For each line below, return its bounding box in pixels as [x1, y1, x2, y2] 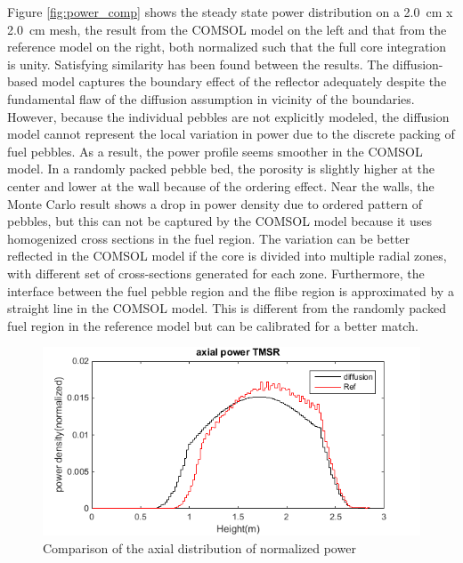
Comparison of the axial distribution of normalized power [43, 538, 356, 557]
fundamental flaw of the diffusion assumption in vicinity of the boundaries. [7, 89, 415, 108]
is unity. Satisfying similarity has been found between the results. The [7, 54, 389, 73]
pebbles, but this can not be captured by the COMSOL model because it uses [7, 212, 433, 230]
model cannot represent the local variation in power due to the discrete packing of [7, 125, 455, 143]
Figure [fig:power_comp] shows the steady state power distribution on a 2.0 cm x [7, 3, 453, 20]
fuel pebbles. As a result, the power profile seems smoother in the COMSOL [7, 141, 423, 160]
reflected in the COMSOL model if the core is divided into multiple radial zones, [7, 246, 447, 265]
